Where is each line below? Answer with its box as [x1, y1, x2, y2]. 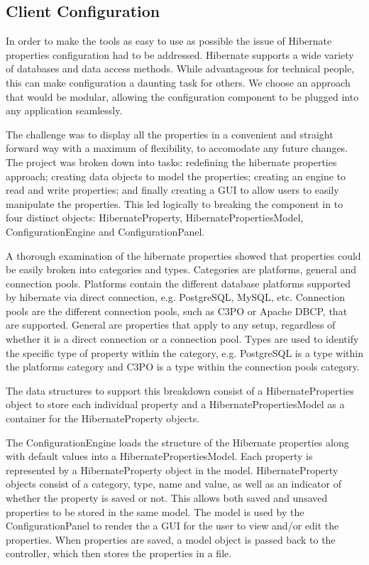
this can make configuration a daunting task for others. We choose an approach [6, 75, 351, 89]
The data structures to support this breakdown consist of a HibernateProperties [6, 383, 354, 397]
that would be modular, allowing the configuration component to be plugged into [6, 89, 359, 104]
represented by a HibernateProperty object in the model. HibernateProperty [6, 462, 338, 477]
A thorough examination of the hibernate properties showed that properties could [6, 248, 361, 263]
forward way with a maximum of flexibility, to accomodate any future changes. [6, 141, 348, 155]
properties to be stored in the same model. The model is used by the [6, 504, 304, 519]
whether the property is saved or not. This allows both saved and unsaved [6, 490, 328, 505]
